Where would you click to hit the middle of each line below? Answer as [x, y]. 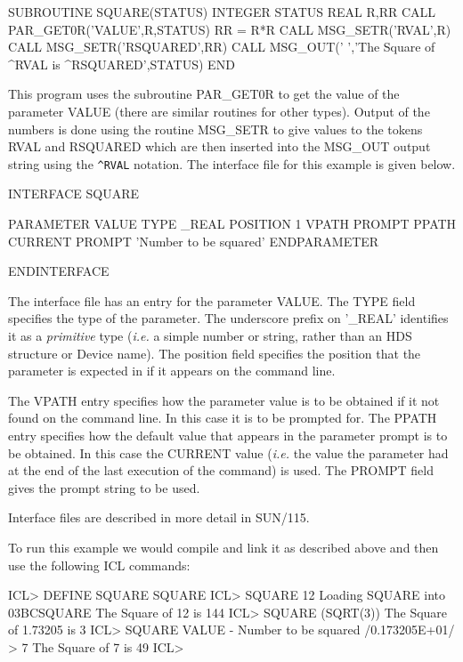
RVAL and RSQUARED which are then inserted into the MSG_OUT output [219, 146]
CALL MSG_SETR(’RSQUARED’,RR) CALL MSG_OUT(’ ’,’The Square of [222, 47]
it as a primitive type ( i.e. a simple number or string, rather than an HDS [210, 335]
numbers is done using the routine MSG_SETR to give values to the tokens [215, 129]
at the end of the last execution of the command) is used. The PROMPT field [221, 470]
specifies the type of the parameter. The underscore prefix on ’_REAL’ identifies [228, 318]
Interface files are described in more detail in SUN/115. [159, 517]
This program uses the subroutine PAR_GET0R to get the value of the [204, 94]
